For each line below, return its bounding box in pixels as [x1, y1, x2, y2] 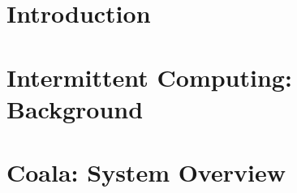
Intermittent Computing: [6, 60, 292, 93]
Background [6, 92, 144, 125]
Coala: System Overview [6, 156, 286, 189]
